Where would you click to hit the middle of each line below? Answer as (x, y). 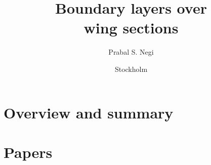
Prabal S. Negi (131, 52)
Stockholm (131, 69)
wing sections (131, 28)
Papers (28, 152)
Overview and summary (89, 112)
